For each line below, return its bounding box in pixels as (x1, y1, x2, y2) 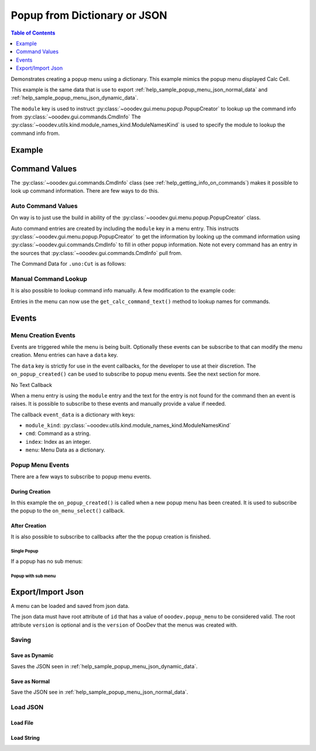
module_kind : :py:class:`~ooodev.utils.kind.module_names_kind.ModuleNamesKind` (25, 422, 231, 429)
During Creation (11, 488, 51, 495)
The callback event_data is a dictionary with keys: (11, 411, 136, 418)
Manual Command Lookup (11, 275, 88, 283)
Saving (11, 636, 32, 644)
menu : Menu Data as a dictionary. (25, 446, 105, 454)
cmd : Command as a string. (25, 430, 91, 437)
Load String (11, 734, 40, 741)
